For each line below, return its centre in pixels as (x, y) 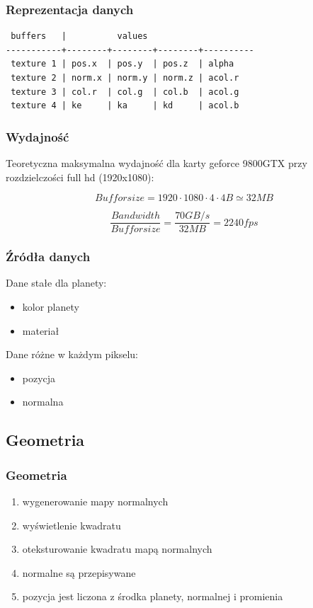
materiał (41, 330)
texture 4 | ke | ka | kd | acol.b (125, 106)
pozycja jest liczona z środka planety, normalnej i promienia (153, 596)
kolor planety (51, 307)
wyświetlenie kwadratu (72, 525)
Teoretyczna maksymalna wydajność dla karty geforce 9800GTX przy (156, 163)
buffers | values (79, 36)
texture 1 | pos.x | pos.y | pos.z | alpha (123, 64)
